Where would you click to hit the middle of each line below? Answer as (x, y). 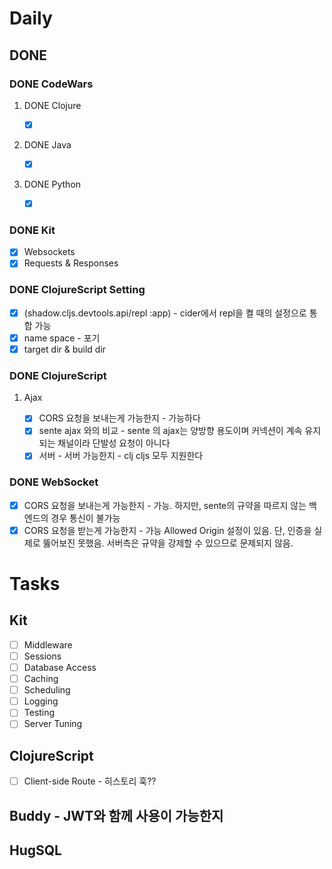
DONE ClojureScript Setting (77, 290)
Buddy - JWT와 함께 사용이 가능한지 (116, 815)
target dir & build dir (65, 349)
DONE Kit (32, 230)
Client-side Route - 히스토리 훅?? (90, 781)
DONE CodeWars (51, 84)
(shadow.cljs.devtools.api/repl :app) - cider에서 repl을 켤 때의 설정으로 (165, 313)
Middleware (48, 644)
